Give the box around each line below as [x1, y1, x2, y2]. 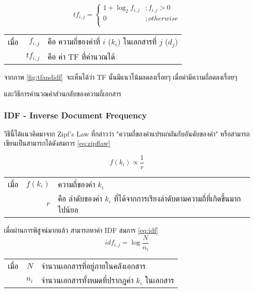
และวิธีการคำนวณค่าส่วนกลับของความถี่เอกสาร [4, 88, 122, 98]
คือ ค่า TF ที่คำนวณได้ [47, 51, 115, 63]
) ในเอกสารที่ [117, 36, 157, 47]
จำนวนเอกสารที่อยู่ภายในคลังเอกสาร [41, 260, 146, 272]
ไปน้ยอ [58, 204, 78, 215]
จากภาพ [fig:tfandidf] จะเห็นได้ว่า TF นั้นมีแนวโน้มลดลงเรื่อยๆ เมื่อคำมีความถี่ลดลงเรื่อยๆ [4, 72, 237, 82]
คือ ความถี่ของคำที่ [47, 36, 100, 47]
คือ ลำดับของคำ [58, 193, 103, 204]
